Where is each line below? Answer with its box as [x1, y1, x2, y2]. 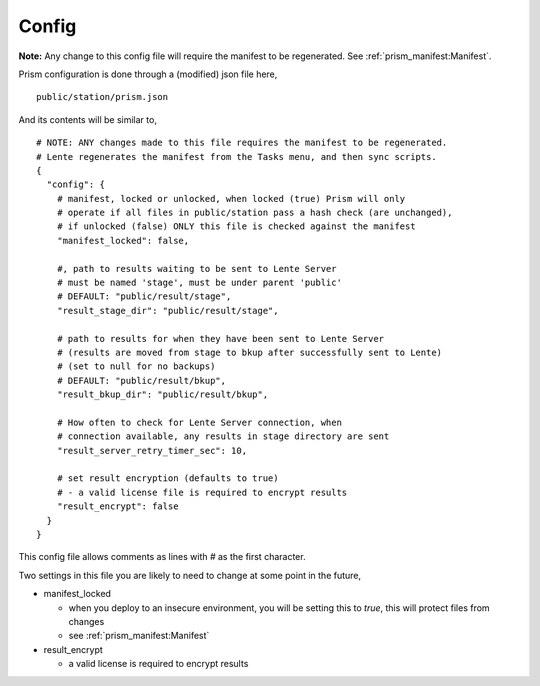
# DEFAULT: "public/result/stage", [56, 291, 232, 302]
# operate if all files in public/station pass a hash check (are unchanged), [56, 207, 453, 219]
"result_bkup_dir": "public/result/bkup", [56, 389, 269, 400]
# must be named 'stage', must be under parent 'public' [56, 277, 342, 289]
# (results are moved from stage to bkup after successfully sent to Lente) [56, 346, 443, 358]
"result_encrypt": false [56, 501, 179, 512]
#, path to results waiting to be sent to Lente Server [56, 263, 337, 274]
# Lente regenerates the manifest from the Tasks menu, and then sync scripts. [36, 151, 437, 162]
